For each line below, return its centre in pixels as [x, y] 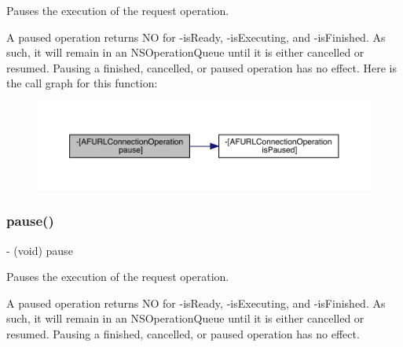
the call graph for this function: [82, 83]
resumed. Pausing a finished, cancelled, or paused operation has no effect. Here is [202, 67]
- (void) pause [40, 250]
